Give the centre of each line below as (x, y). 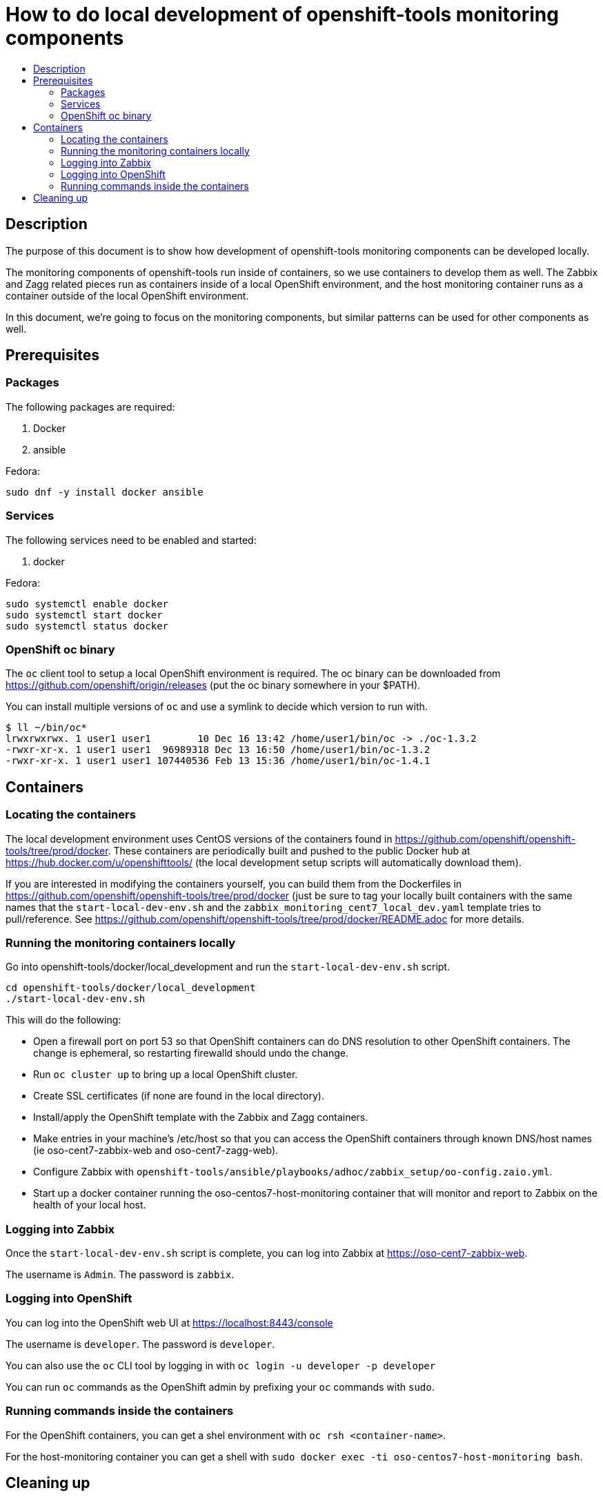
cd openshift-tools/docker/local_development (131, 988)
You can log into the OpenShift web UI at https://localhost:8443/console (169, 1322)
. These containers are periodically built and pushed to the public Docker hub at (289, 850)
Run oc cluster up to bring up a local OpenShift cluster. (166, 1075)
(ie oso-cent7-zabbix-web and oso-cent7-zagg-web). (156, 1151)
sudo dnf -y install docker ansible (105, 492)
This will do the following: (63, 1020)
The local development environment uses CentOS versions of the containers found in (199, 839)
